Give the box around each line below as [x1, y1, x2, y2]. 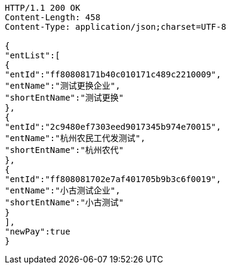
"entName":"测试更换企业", [5, 81, 121, 90]
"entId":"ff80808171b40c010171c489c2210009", [5, 70, 221, 79]
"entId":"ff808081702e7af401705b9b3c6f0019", [5, 174, 221, 184]
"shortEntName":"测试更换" [5, 93, 124, 102]
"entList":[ [5, 51, 60, 60]
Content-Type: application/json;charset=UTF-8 [5, 22, 226, 32]
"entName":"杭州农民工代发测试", [5, 133, 146, 143]
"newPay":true [5, 227, 70, 236]
